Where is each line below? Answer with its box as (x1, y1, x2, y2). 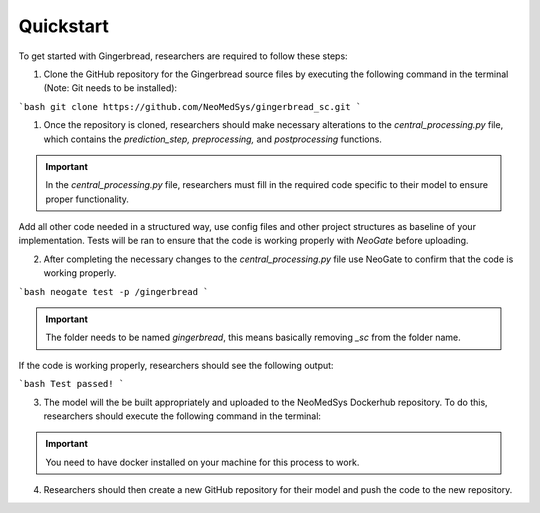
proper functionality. (45, 193, 130, 205)
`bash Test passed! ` (18, 378, 125, 390)
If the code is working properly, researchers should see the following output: (18, 359, 334, 371)
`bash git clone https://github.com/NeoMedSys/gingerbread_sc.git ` (18, 101, 362, 112)
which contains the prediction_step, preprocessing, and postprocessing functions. (43, 133, 382, 145)
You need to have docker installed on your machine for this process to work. (45, 456, 360, 468)
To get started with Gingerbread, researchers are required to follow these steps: (18, 50, 349, 62)
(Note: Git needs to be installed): (43, 82, 178, 94)
